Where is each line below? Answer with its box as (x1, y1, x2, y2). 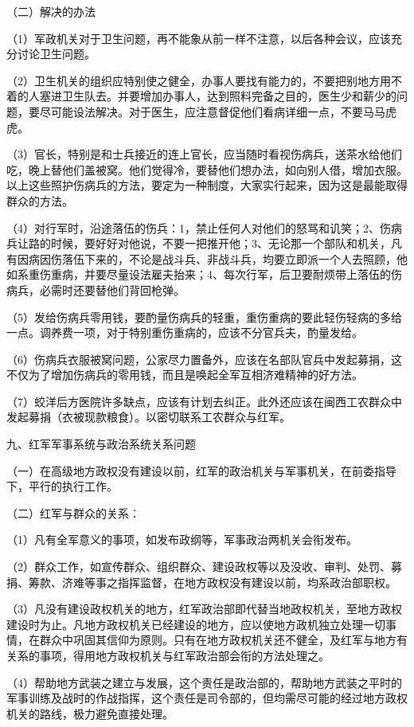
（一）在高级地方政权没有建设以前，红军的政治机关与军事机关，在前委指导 (6, 462, 396, 479)
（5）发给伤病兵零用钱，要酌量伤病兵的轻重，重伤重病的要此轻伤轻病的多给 (6, 308, 402, 325)
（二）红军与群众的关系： (6, 504, 140, 521)
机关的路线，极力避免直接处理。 (6, 705, 174, 721)
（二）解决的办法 (6, 3, 96, 19)
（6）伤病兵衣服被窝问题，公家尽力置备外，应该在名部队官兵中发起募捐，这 (6, 350, 402, 367)
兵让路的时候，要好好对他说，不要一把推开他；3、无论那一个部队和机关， (6, 235, 391, 252)
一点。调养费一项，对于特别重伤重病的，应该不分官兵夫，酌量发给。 (6, 324, 363, 341)
